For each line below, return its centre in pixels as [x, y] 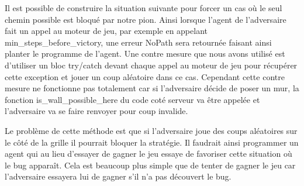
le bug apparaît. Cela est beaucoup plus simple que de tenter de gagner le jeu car [150, 165]
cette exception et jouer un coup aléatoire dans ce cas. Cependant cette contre [145, 76]
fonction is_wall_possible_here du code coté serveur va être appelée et [132, 99]
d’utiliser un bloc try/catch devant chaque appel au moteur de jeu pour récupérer [151, 65]
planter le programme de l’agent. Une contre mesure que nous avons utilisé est [145, 54]
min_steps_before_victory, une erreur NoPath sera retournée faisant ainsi [138, 42]
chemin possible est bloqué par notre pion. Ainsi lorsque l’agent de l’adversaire [146, 19]
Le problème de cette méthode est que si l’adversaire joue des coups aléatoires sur [151, 130]
